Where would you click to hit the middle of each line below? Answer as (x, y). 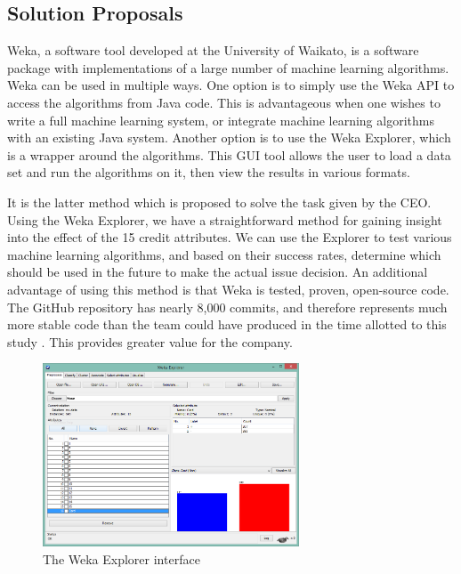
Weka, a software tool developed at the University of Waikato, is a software (213, 50)
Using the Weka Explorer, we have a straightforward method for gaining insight (225, 219)
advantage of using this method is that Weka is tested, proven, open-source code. (228, 289)
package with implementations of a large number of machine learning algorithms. (228, 67)
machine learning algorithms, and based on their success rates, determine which (224, 254)
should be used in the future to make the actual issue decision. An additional (218, 272)
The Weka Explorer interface (121, 559)
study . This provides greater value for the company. (150, 341)
